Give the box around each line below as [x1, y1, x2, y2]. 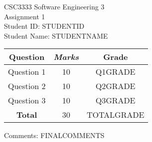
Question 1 [8, 66, 46, 78]
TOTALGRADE [86, 109, 145, 121]
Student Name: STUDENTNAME [4, 30, 108, 41]
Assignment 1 [4, 11, 45, 21]
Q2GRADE [95, 80, 136, 92]
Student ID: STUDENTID [4, 21, 84, 31]
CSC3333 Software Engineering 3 [4, 1, 105, 11]
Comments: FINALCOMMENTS [4, 130, 105, 141]
